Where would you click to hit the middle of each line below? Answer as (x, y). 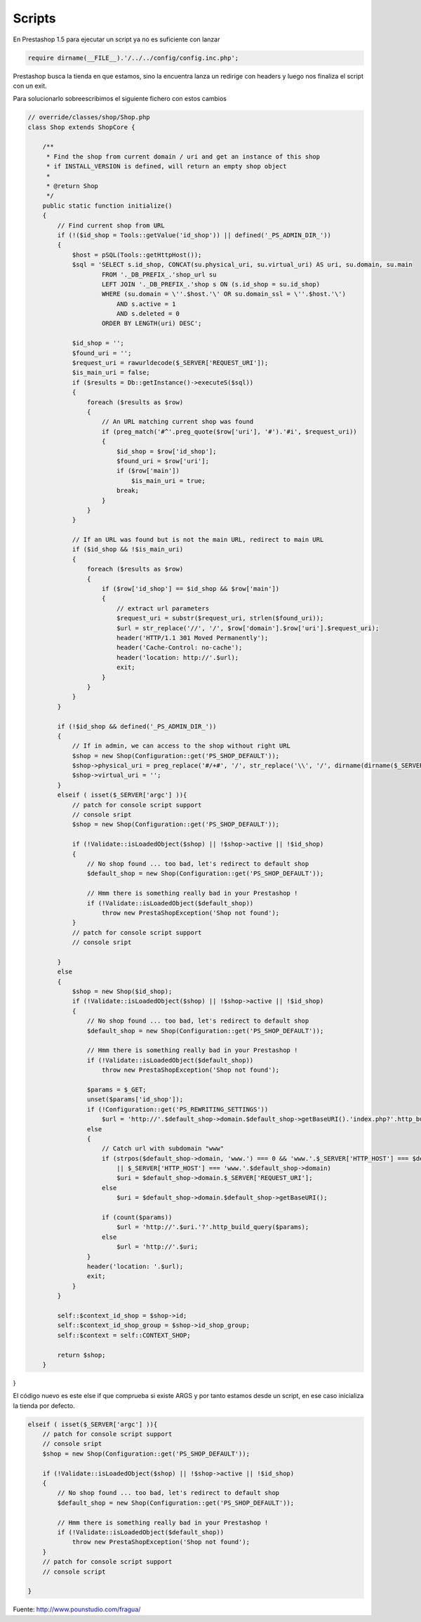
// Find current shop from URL (111, 225)
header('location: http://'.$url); (178, 657)
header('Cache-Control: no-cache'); (179, 648)
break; (128, 491)
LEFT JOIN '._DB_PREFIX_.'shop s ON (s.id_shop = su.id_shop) (211, 284)
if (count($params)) (137, 1217)
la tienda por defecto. (44, 1405)
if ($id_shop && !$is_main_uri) (128, 550)
